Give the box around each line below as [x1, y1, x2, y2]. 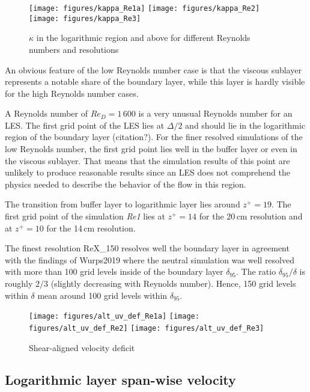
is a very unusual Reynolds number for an [138, 107, 293, 120]
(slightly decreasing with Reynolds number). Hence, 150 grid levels [50, 277, 296, 289]
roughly [5, 277, 33, 289]
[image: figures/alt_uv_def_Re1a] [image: [29, 312, 199, 321]
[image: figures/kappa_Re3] [29, 14, 141, 23]
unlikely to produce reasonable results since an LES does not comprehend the [5, 166, 290, 179]
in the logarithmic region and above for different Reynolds [36, 31, 251, 44]
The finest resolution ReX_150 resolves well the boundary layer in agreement [5, 242, 290, 254]
